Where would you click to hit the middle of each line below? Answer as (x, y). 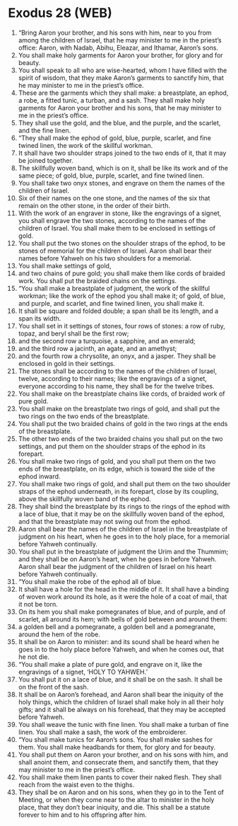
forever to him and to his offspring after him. (82, 815)
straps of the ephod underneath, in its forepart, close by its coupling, (118, 491)
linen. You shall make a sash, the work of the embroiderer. (103, 732)
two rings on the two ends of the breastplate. (84, 416)
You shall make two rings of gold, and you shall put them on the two (117, 461)
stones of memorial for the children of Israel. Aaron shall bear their (115, 251)
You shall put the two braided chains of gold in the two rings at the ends (123, 423)
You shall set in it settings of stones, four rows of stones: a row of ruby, (121, 326)
